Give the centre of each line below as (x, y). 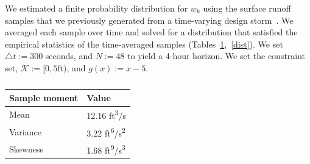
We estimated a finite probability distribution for (97, 8)
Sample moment (44, 97)
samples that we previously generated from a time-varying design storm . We (149, 20)
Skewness (26, 149)
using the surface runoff (247, 8)
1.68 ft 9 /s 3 (106, 149)
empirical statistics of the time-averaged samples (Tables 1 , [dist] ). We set (144, 44)
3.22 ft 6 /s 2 (106, 132)
